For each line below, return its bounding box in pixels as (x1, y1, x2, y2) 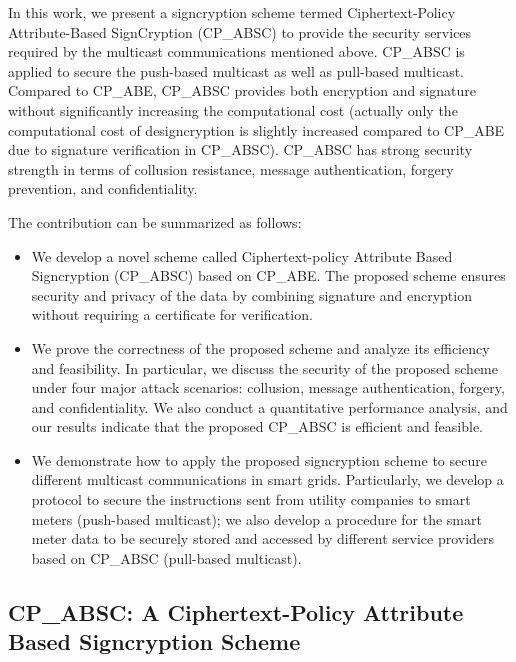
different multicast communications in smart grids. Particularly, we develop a (31, 469, 504, 490)
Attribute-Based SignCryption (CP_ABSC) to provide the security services (8, 21, 472, 42)
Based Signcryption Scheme (8, 626, 301, 657)
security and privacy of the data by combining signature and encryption (31, 284, 472, 305)
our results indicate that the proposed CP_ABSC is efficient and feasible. (31, 416, 484, 437)
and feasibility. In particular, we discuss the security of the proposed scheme (31, 357, 498, 378)
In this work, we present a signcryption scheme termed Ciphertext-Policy (8, 2, 456, 22)
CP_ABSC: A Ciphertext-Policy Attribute (8, 596, 464, 627)
